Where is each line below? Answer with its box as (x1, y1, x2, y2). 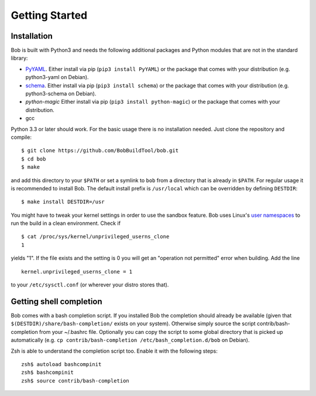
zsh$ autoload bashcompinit (21, 361, 102, 367)
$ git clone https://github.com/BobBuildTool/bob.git (21, 147, 178, 154)
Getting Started (11, 9, 88, 22)
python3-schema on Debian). (25, 90, 97, 97)
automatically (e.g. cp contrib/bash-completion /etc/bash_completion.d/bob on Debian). (11, 337, 250, 344)
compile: (11, 134, 32, 141)
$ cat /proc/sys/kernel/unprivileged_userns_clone (21, 233, 170, 240)
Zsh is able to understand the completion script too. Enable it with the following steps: (11, 347, 218, 354)
